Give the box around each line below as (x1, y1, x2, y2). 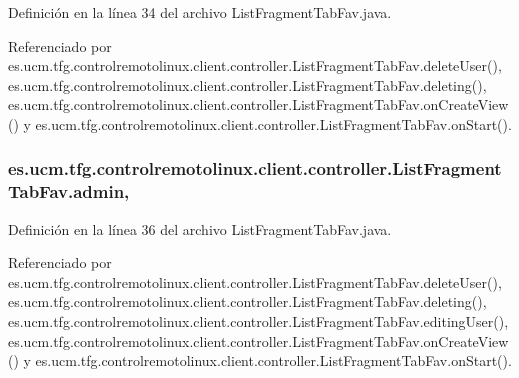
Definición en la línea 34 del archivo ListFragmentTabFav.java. (8, 2, 392, 22)
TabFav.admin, (8, 179, 130, 204)
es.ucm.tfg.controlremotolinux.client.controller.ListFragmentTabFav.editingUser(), (8, 311, 509, 332)
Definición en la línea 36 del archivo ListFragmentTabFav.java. (8, 218, 392, 239)
